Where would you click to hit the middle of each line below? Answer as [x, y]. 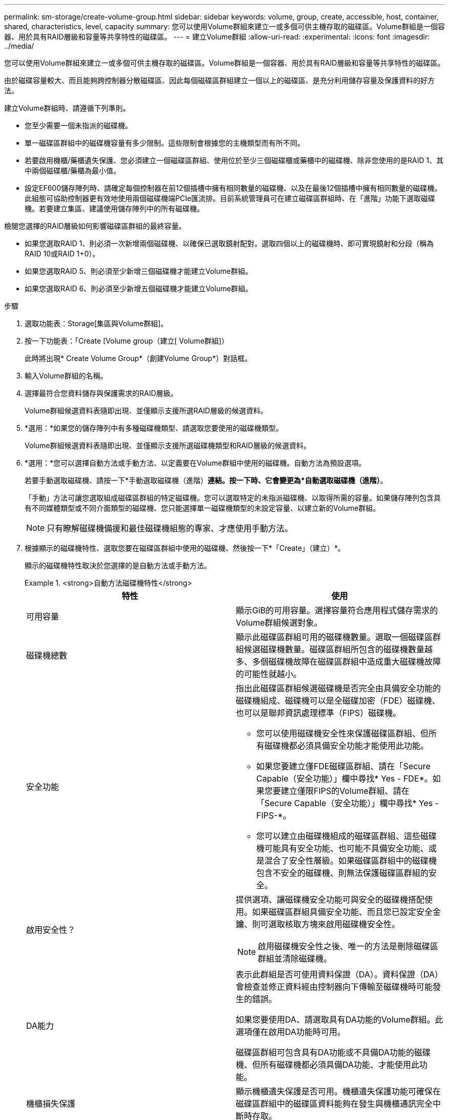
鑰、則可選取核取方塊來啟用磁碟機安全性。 [318, 924]
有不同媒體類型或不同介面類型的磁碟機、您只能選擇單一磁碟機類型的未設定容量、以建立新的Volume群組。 [202, 508]
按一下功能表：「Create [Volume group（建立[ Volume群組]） [127, 341]
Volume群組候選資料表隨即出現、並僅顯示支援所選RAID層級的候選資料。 [146, 411]
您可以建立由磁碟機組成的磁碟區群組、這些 [339, 836]
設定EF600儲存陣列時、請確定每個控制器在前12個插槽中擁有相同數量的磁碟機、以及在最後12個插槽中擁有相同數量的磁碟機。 [233, 188]
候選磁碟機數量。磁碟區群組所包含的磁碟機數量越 [339, 649]
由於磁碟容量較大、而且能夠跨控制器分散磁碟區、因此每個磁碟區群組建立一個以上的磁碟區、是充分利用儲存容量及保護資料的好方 [219, 80]
